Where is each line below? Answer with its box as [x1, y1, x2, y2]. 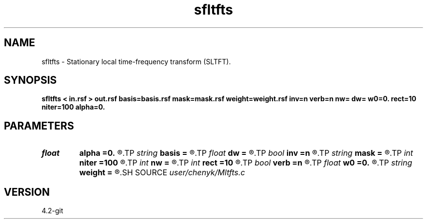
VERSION [4, 186, 50, 198]
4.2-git [41, 206, 63, 215]
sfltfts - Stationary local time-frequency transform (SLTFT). [41, 57, 231, 66]
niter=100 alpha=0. [41, 103, 105, 111]
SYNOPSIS [4, 74, 57, 87]
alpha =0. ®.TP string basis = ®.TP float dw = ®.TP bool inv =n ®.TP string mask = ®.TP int [79, 148, 413, 158]
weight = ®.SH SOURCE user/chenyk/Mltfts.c [79, 167, 245, 178]
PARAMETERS [4, 119, 74, 132]
